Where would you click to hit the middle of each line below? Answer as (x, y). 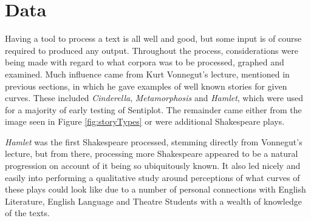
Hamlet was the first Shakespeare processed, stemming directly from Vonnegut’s (154, 141)
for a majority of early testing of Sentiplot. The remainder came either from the (153, 109)
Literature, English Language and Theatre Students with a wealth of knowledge (153, 201)
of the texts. (27, 213)
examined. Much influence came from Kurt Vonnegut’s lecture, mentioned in (147, 74)
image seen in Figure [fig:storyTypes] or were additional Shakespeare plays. (145, 121)
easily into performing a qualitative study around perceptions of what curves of (152, 177)
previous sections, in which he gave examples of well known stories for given (146, 86)
